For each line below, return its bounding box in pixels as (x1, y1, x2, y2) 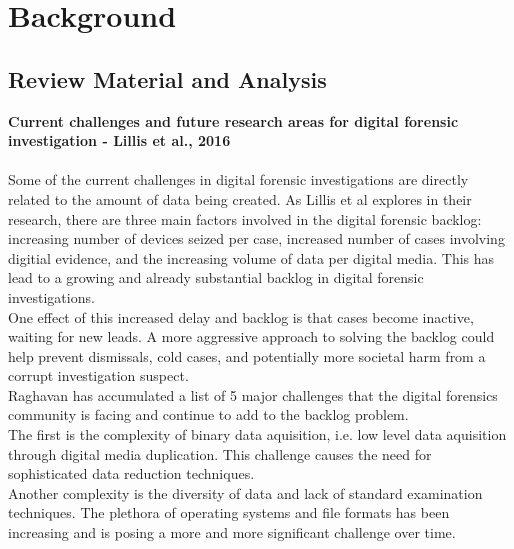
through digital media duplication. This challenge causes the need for (8, 443, 432, 464)
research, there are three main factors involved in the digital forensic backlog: (8, 208, 482, 229)
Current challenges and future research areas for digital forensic (8, 110, 459, 131)
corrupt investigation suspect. (8, 365, 189, 386)
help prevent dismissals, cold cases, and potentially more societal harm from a (8, 345, 486, 366)
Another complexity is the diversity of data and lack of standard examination (8, 482, 483, 503)
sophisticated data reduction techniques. (8, 463, 255, 484)
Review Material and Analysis (8, 63, 327, 94)
